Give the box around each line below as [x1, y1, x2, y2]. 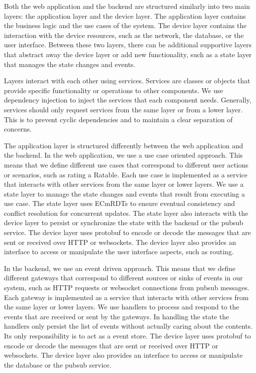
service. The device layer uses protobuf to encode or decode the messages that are [4, 227, 251, 237]
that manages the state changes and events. [4, 59, 136, 69]
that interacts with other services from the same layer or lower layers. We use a [4, 179, 244, 189]
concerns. [4, 124, 32, 134]
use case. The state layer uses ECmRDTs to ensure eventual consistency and [4, 198, 235, 208]
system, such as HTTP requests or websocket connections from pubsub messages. [4, 282, 250, 293]
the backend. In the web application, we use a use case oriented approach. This [4, 150, 243, 160]
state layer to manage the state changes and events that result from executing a [4, 188, 245, 199]
